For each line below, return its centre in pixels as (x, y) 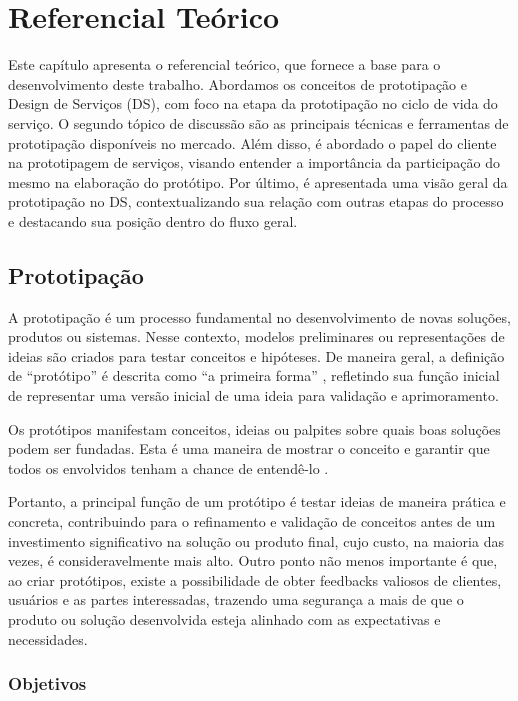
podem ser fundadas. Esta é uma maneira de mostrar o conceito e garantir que (249, 448)
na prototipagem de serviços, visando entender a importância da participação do (254, 162)
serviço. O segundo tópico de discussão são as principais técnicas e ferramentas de (258, 122)
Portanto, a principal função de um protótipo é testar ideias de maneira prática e (257, 501)
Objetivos (47, 683)
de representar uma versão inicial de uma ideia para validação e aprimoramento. (253, 395)
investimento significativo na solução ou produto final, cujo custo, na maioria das (256, 540)
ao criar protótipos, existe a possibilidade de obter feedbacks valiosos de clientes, (255, 579)
